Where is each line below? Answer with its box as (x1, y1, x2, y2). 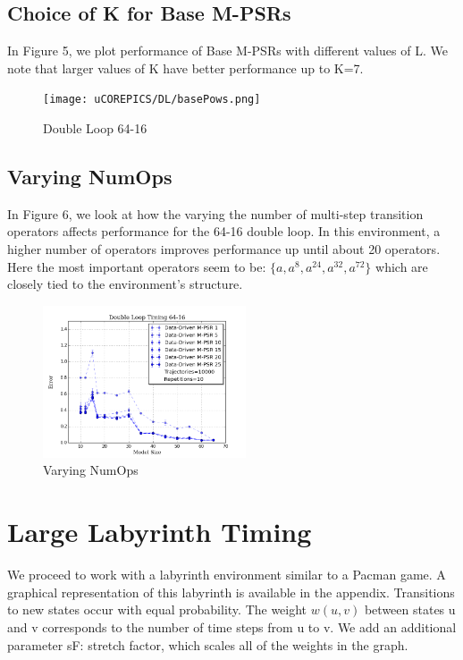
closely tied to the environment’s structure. (7, 275, 243, 293)
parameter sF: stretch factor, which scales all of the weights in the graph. (7, 635, 408, 654)
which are (375, 257, 428, 275)
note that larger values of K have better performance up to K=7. (7, 58, 364, 77)
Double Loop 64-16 (43, 119, 147, 138)
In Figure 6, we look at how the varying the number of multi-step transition (7, 204, 424, 223)
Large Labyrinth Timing (7, 513, 312, 550)
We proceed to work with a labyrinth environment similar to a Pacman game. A (7, 565, 446, 584)
